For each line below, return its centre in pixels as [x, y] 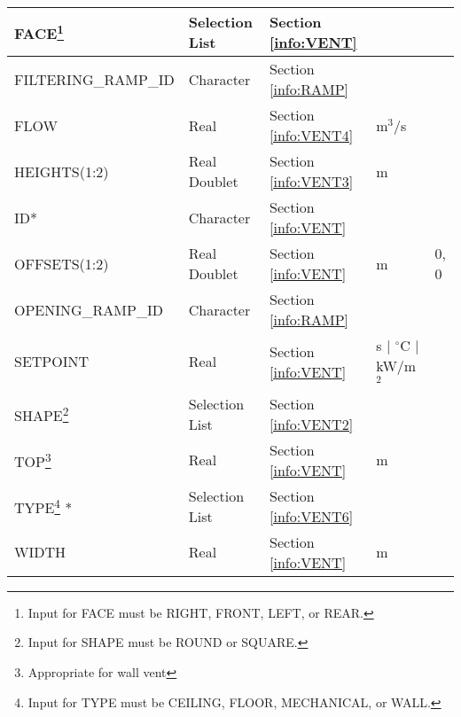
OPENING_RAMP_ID [89, 309]
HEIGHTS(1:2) [62, 171]
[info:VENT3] [312, 181]
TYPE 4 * [43, 506]
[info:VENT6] [312, 516]
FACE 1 [39, 32]
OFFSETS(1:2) [62, 263]
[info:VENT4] [312, 135]
